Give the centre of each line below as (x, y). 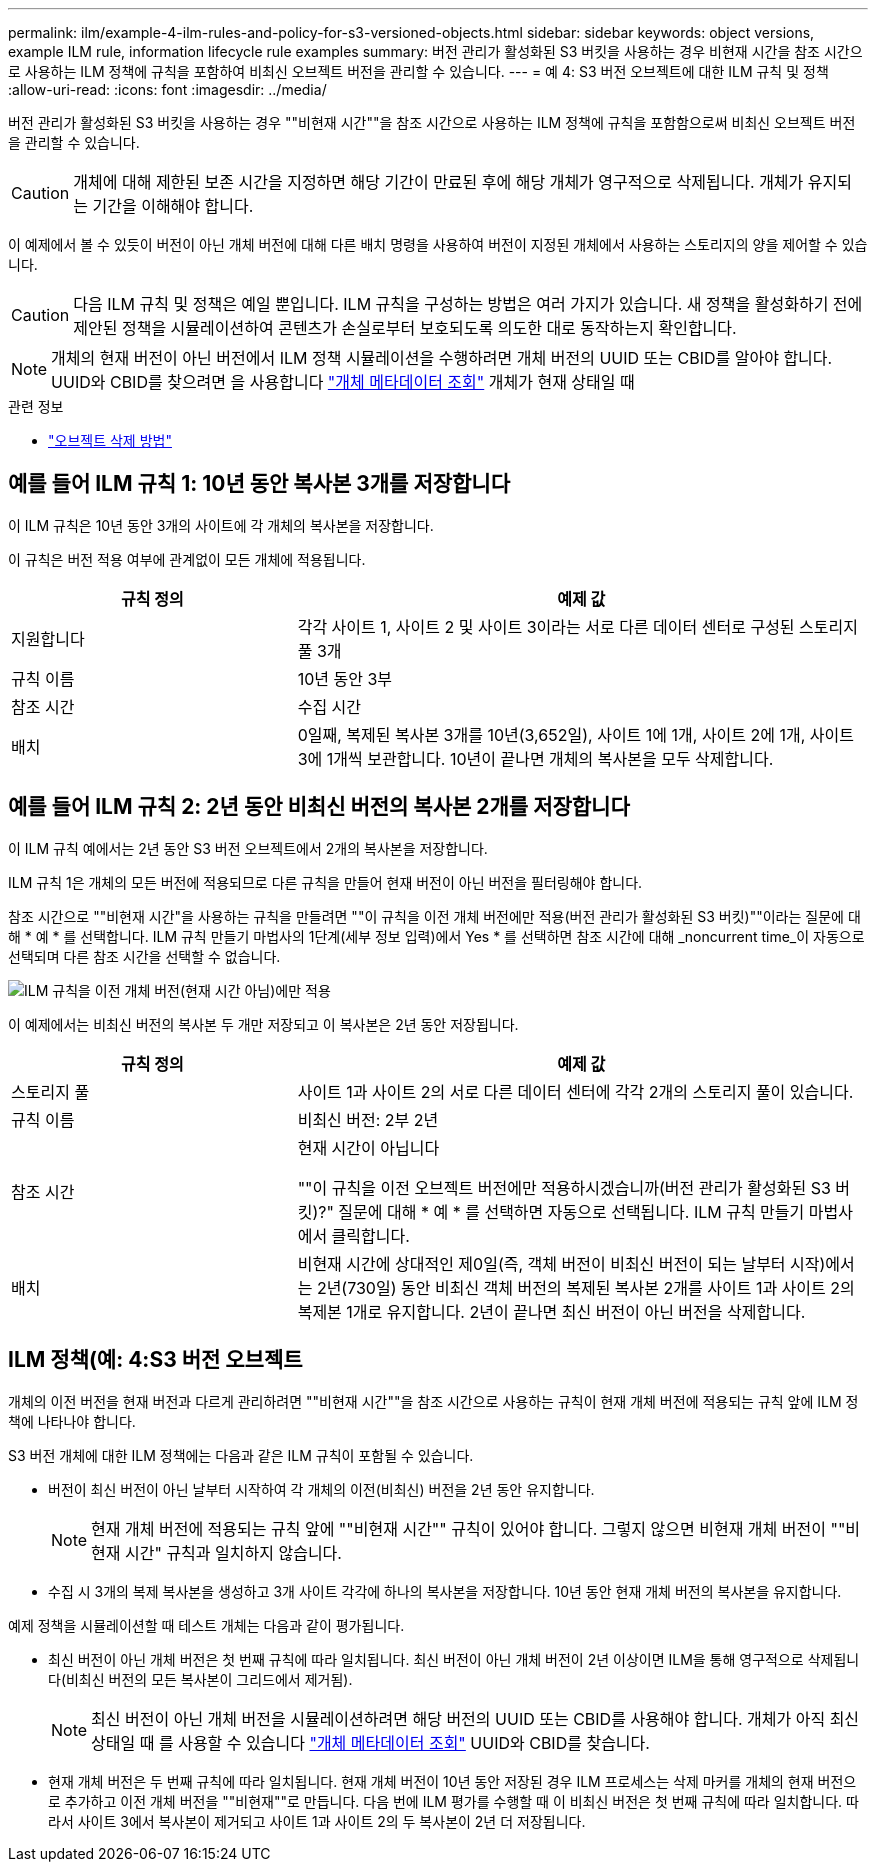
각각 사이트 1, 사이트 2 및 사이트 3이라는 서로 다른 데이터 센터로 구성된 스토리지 (577, 626)
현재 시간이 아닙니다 (368, 1147)
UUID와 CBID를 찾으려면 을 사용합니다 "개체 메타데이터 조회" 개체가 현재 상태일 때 (343, 382)
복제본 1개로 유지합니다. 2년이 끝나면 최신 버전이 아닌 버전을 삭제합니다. (551, 1311)
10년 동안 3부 (345, 678)
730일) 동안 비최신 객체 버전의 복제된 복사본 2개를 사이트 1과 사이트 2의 (601, 1287)
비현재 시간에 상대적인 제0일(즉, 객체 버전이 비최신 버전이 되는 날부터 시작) (561, 1263)
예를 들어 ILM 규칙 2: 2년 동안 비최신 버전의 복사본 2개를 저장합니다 (319, 807)
